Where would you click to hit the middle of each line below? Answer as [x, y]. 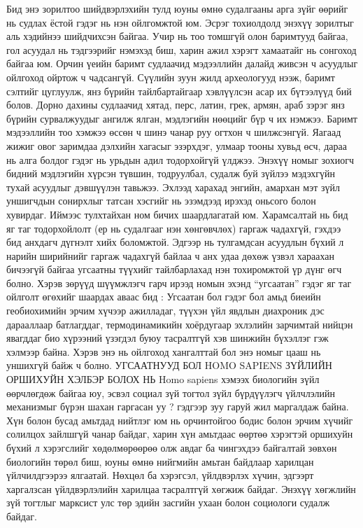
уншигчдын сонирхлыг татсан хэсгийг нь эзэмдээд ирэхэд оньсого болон [161, 201]
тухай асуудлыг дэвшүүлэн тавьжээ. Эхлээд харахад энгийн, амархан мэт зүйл [173, 187]
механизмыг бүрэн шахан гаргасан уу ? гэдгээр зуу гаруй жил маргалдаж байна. [178, 407]
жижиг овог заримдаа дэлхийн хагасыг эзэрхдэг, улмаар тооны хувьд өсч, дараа [177, 145]
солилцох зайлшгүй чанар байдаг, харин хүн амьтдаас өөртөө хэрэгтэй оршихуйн [180, 434]
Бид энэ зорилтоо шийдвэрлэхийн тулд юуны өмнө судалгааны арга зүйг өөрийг [177, 8]
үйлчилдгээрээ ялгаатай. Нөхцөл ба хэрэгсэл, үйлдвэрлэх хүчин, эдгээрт [160, 475]
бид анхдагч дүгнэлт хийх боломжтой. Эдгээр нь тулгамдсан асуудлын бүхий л [175, 242]
